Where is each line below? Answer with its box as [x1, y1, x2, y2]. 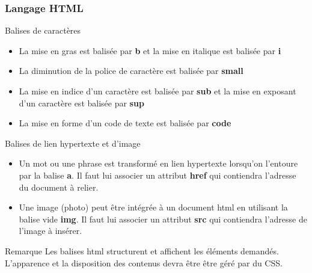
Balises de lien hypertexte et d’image [5, 136, 141, 149]
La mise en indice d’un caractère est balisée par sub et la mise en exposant [19, 85, 296, 97]
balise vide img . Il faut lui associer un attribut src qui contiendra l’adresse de [19, 212, 307, 225]
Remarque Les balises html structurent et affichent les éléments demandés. [5, 244, 279, 257]
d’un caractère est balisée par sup [19, 96, 144, 109]
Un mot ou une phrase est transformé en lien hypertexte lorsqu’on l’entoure [19, 157, 298, 170]
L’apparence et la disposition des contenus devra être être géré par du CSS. [5, 256, 283, 269]
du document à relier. [19, 180, 99, 193]
